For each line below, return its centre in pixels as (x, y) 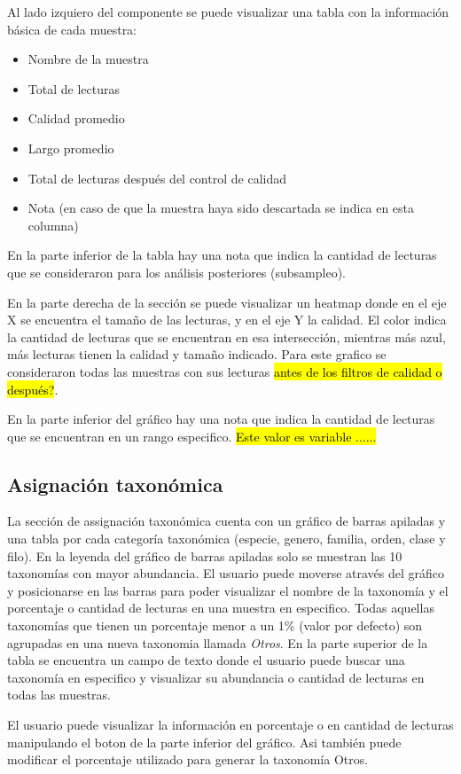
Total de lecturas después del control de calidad (157, 178)
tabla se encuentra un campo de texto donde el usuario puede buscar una (206, 660)
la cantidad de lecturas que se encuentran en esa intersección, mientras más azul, (227, 336)
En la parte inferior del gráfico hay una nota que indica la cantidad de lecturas (221, 419)
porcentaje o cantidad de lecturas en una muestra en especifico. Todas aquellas (221, 608)
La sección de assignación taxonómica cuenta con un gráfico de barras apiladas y (227, 521)
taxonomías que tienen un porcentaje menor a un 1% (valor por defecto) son (215, 625)
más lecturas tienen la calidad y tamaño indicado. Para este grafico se (197, 354)
